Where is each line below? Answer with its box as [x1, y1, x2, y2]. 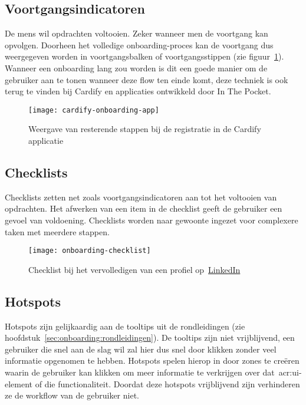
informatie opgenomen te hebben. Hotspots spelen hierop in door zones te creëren [5, 354, 300, 367]
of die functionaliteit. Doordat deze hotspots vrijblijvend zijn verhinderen [35, 377, 300, 390]
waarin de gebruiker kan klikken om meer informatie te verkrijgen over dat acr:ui [5, 366, 299, 378]
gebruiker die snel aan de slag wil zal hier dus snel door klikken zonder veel [5, 343, 277, 355]
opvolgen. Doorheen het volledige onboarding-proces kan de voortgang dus [5, 38, 274, 51]
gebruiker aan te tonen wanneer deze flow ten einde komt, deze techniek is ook [5, 73, 288, 85]
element [5, 377, 33, 390]
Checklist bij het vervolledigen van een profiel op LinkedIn [28, 263, 241, 275]
